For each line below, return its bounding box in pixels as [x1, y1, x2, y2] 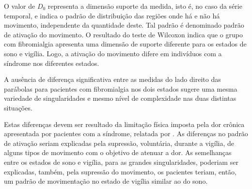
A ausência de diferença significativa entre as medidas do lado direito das [4, 74, 221, 84]
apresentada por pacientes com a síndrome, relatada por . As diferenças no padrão [4, 128, 248, 139]
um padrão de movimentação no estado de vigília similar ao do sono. [4, 176, 208, 186]
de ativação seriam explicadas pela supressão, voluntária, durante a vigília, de [4, 138, 234, 148]
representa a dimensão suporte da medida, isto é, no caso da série [47, 1, 242, 11]
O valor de [4, 1, 35, 11]
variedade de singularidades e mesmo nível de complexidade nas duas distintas [4, 93, 236, 103]
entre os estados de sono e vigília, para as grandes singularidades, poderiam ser [4, 157, 238, 167]
